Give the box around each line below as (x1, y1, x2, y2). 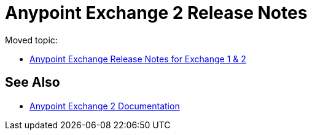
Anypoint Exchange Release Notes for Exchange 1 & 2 (29, 53, 246, 64)
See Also (5, 75, 60, 90)
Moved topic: (5, 34, 58, 45)
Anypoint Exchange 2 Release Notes (5, 2, 308, 23)
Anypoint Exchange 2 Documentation (29, 100, 180, 111)
